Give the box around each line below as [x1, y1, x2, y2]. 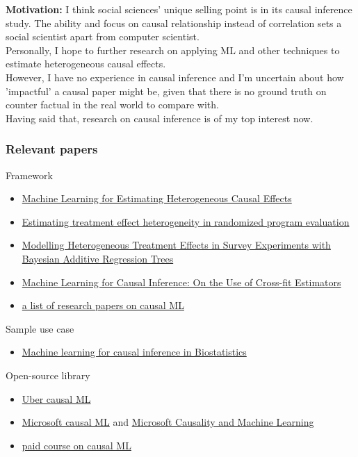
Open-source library [6, 367, 90, 382]
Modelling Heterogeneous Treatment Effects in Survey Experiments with [22, 238, 331, 252]
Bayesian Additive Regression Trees [22, 251, 174, 265]
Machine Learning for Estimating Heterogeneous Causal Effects [22, 191, 292, 206]
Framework [6, 167, 53, 182]
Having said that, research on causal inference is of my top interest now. [6, 110, 314, 125]
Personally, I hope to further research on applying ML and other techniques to [6, 42, 340, 57]
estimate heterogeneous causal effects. [6, 56, 166, 71]
